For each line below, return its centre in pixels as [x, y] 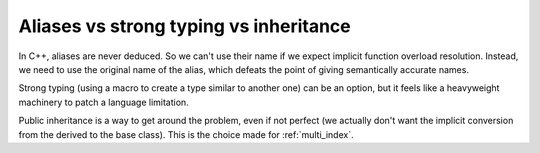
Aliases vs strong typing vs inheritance [184, 26]
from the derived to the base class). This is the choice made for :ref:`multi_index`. [186, 134]
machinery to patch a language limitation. [103, 102]
